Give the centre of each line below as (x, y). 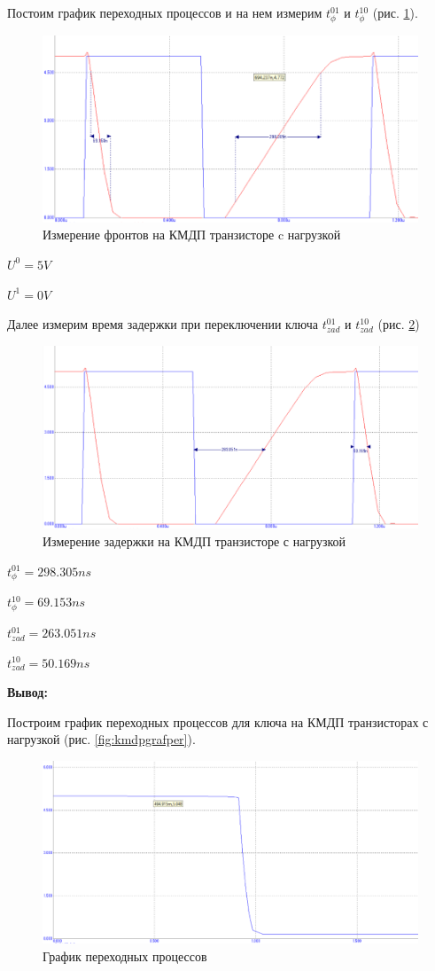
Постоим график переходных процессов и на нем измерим (165, 12)
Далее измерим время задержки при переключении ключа (163, 324)
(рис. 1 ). (395, 12)
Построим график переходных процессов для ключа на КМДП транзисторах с (218, 721)
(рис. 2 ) (399, 324)
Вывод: (27, 692)
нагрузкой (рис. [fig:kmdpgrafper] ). (101, 739)
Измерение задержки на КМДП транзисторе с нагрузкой (194, 540)
